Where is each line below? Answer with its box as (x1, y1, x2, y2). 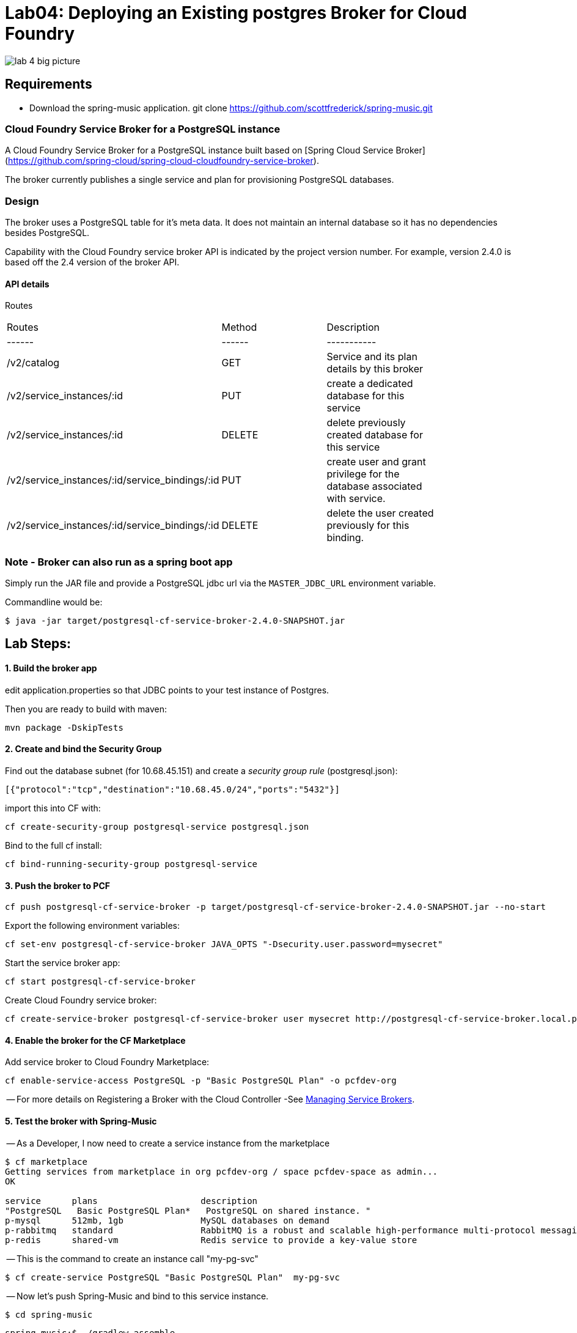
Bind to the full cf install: (5, 840, 102, 851)
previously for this (326, 519, 410, 532)
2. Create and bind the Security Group (5, 744, 162, 755)
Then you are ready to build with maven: (5, 703, 167, 714)
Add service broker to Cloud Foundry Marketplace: (5, 1057, 210, 1068)
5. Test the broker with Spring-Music (5, 1115, 157, 1126)
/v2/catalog (7, 356, 60, 369)
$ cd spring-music (5, 1309, 93, 1320)
